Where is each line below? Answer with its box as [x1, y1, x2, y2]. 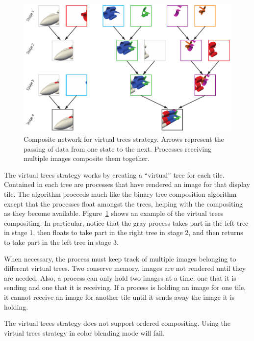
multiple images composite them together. [24, 153, 150, 163]
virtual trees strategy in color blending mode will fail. [4, 327, 165, 338]
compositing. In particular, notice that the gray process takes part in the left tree [4, 217, 249, 228]
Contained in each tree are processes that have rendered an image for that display [4, 179, 250, 189]
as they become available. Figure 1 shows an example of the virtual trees [4, 208, 224, 218]
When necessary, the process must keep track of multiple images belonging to [4, 253, 236, 263]
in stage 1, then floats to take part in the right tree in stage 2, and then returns [4, 227, 243, 237]
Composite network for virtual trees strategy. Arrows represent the [24, 134, 224, 144]
